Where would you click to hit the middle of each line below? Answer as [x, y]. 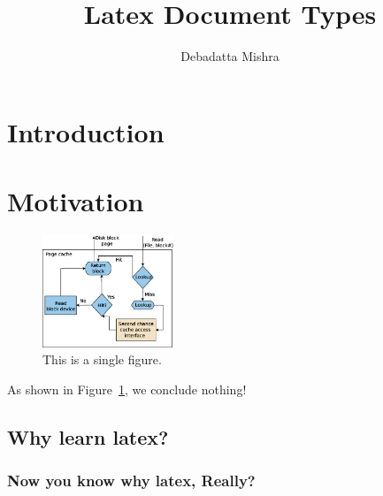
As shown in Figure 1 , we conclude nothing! [127, 389]
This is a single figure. [102, 359]
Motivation [76, 201]
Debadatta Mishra [230, 56]
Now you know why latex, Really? [131, 481]
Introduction [86, 131]
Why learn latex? [88, 436]
